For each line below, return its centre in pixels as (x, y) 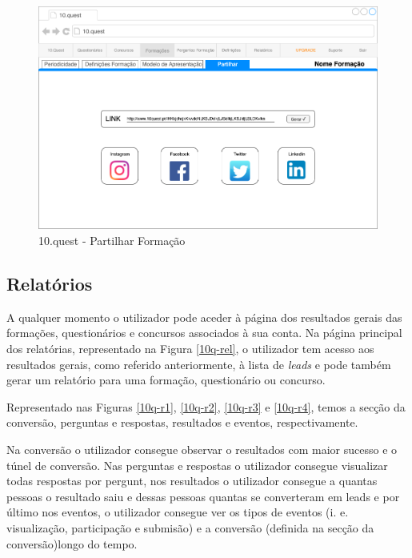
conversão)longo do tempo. (72, 543)
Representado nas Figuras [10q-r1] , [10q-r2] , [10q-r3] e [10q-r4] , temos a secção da (206, 406)
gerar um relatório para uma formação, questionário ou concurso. (166, 380)
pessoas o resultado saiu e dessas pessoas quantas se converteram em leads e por (203, 496)
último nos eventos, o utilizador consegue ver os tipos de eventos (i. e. (178, 512)
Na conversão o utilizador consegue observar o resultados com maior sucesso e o (202, 450)
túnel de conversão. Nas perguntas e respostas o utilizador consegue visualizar (197, 465)
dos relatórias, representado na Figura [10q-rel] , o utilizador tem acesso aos (190, 349)
